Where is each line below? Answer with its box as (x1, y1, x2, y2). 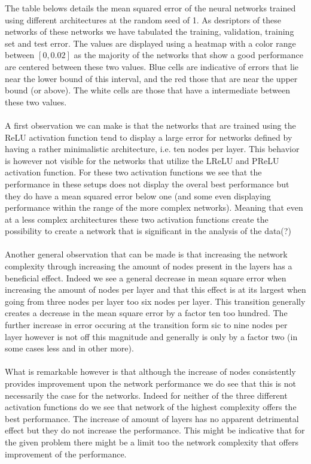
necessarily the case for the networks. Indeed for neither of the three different (5, 389, 288, 401)
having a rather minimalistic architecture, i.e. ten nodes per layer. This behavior (5, 142, 300, 155)
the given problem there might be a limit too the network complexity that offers (5, 435, 298, 448)
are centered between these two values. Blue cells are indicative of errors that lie (5, 60, 299, 72)
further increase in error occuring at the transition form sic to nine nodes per (5, 319, 288, 331)
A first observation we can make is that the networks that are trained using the (5, 119, 296, 131)
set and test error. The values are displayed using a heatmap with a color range (5, 37, 296, 49)
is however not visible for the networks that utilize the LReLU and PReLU (5, 154, 279, 166)
